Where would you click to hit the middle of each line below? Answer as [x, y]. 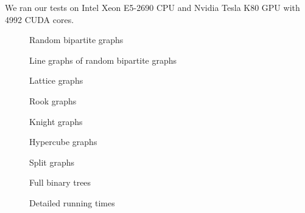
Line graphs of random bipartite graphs [103, 60]
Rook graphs [53, 100]
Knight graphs [56, 121]
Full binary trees [60, 182]
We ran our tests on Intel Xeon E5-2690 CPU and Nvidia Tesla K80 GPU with [152, 7]
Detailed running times [72, 202]
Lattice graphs [56, 80]
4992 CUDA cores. [40, 19]
